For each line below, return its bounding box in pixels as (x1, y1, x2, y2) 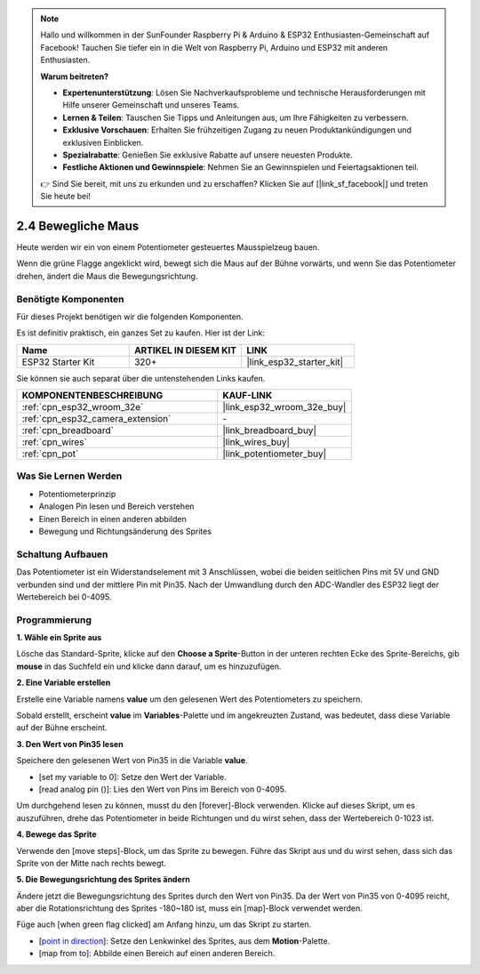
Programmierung (16, 614, 92, 626)
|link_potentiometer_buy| (222, 447, 327, 460)
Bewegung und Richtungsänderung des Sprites (38, 526, 212, 536)
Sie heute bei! (40, 191, 91, 202)
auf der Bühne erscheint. (16, 722, 108, 733)
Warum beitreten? (40, 71, 109, 82)
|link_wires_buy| (222, 436, 291, 448)
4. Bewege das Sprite (16, 829, 97, 840)
